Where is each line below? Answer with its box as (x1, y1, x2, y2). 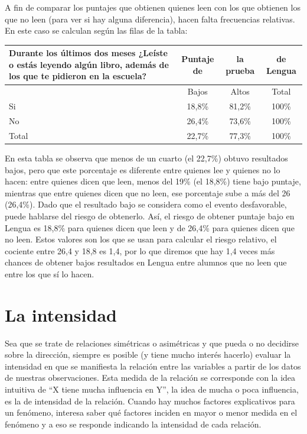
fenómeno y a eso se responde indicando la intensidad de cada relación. (5, 417, 262, 430)
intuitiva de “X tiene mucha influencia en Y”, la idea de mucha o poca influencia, (5, 383, 299, 395)
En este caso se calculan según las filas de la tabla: (5, 24, 188, 37)
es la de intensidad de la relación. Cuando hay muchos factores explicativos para (5, 394, 295, 407)
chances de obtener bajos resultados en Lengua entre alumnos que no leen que (5, 256, 287, 268)
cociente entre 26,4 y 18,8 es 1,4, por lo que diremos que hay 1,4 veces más (5, 244, 275, 257)
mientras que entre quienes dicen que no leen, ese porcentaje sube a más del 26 (5, 186, 290, 199)
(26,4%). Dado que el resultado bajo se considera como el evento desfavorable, (5, 198, 287, 210)
